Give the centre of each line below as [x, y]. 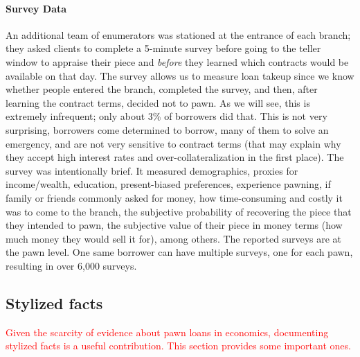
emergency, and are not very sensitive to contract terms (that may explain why [173, 143]
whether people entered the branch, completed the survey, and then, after [162, 89]
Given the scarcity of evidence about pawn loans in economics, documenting [167, 332]
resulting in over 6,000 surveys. [71, 265]
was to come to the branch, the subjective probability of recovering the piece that [179, 211]
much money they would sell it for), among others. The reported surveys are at [174, 238]
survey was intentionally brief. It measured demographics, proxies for [152, 170]
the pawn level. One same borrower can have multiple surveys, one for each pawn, [179, 252]
